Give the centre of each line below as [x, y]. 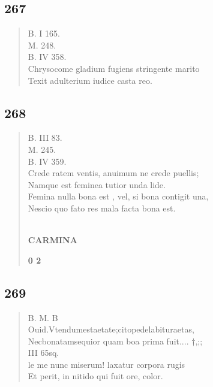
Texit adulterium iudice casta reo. [90, 80]
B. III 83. [45, 137]
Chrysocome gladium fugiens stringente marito [114, 68]
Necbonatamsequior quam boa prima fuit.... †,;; [115, 341]
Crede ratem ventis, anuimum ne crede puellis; [113, 173]
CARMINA [52, 240]
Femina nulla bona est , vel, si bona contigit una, [118, 196]
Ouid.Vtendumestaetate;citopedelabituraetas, [111, 329]
